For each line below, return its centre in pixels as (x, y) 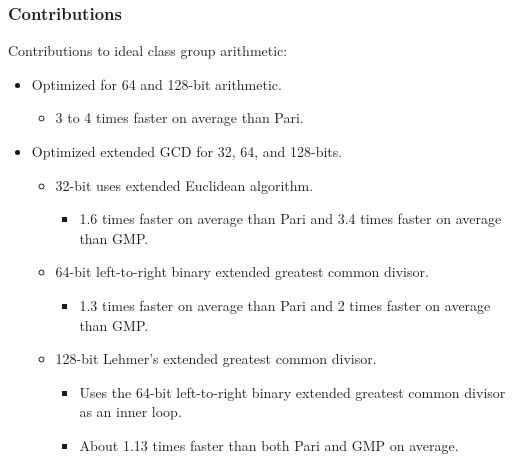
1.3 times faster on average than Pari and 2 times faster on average (285, 304)
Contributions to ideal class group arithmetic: (148, 50)
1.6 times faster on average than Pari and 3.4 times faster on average (290, 218)
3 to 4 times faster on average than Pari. (179, 117)
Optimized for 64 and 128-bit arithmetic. (156, 83)
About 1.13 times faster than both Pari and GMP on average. (269, 444)
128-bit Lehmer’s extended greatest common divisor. (216, 358)
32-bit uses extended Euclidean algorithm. (184, 184)
